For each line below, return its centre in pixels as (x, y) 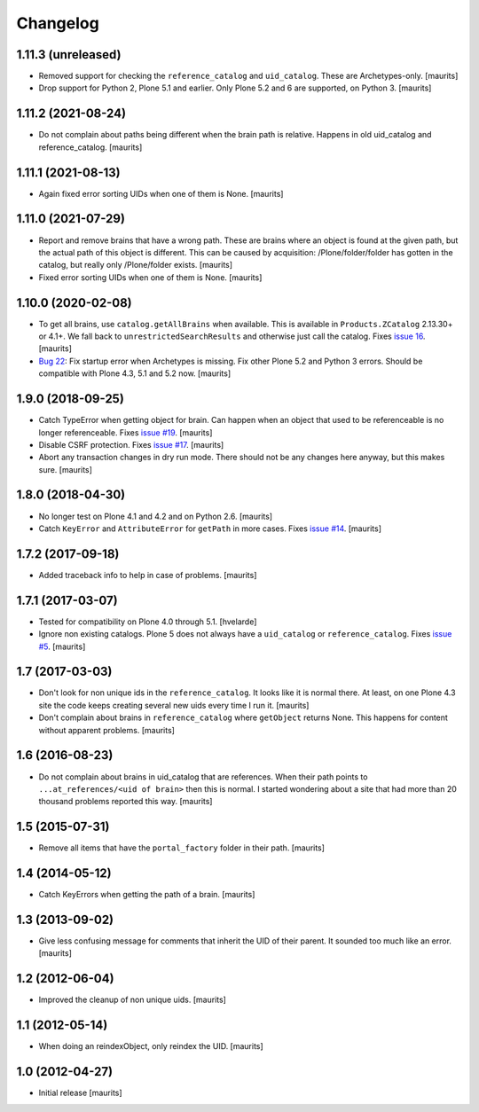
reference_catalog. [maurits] (90, 147)
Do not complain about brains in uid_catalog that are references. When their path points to (203, 777)
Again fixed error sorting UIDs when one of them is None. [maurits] (161, 193)
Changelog (58, 23)
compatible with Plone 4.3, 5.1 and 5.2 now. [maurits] (135, 373)
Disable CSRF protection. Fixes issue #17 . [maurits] (131, 444)
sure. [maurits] (66, 469)
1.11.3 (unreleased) (69, 55)
